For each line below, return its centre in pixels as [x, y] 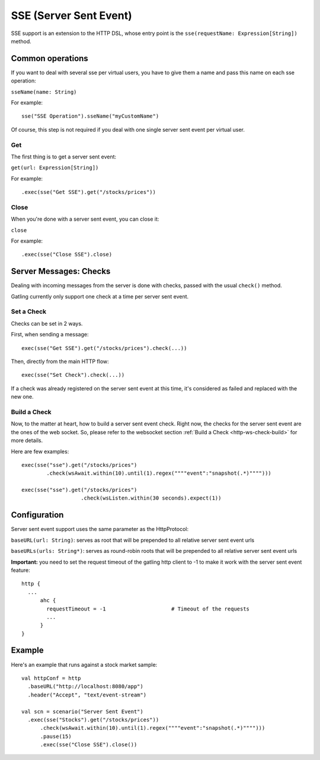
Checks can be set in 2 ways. [47, 323]
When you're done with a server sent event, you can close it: [85, 219]
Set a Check [29, 311]
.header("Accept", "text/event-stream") [87, 695]
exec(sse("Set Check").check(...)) [73, 375]
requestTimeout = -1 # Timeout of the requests [148, 609]
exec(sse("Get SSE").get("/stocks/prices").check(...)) [104, 348]
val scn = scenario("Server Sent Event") [82, 711]
